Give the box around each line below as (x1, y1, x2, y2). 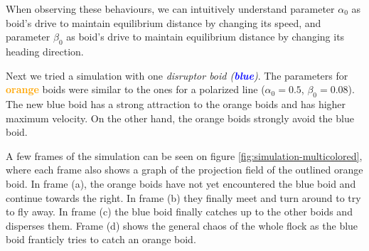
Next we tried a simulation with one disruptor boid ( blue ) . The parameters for (6, 68, 348, 82)
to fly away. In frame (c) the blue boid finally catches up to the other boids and (6, 204, 353, 219)
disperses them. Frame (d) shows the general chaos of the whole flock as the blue (6, 218, 358, 233)
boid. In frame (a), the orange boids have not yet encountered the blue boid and (6, 176, 356, 191)
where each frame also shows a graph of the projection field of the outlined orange (6, 162, 363, 177)
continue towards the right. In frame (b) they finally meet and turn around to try (6, 190, 361, 205)
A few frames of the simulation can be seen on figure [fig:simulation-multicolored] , (6, 148, 363, 163)
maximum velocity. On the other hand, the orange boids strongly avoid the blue (6, 110, 354, 125)
